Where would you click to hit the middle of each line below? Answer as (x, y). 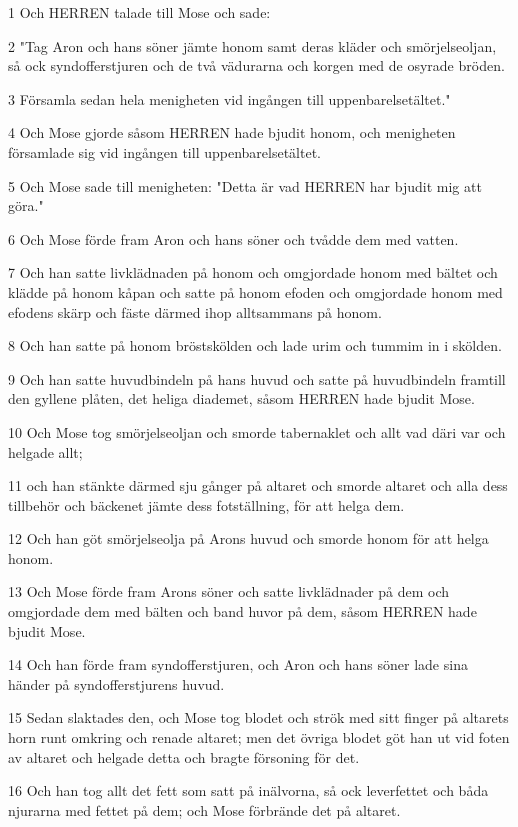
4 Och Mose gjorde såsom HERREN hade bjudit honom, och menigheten (232, 132)
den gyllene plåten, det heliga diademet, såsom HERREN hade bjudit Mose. (241, 398)
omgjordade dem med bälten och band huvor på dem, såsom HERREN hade (242, 611)
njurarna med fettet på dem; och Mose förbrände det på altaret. (204, 809)
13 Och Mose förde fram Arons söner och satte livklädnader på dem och (229, 591)
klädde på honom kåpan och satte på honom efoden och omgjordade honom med (255, 291)
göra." (26, 205)
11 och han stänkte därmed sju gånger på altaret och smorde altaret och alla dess (258, 485)
